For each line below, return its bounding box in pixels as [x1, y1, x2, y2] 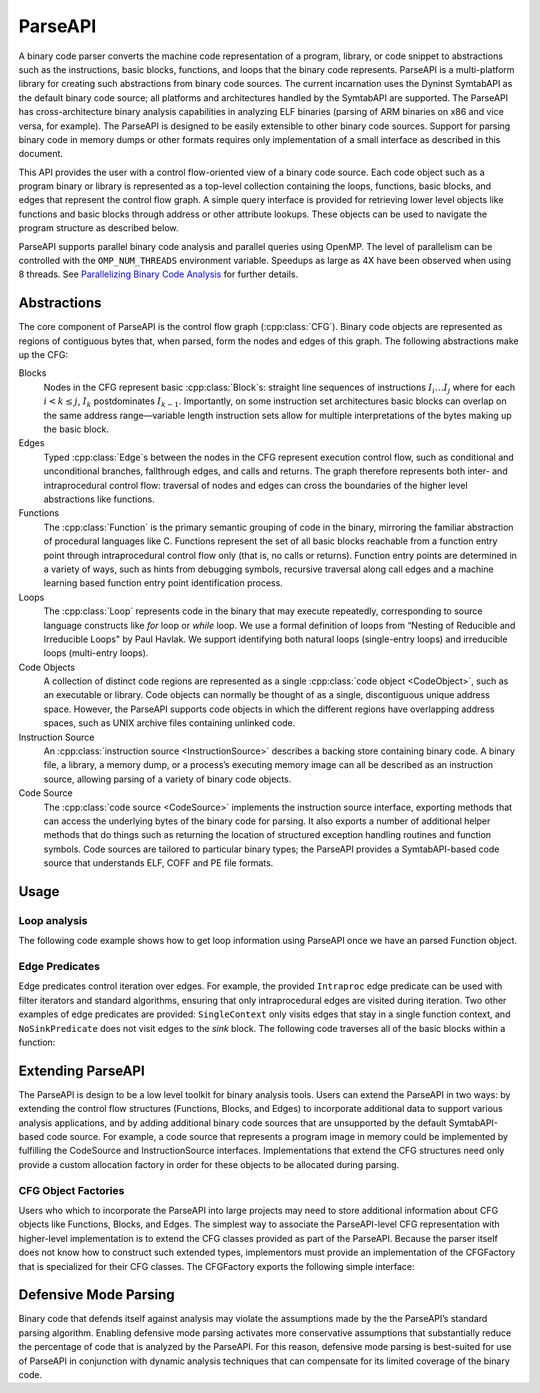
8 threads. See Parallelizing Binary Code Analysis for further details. [18, 268, 299, 280]
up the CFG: [18, 349, 69, 361]
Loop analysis [18, 913, 88, 927]
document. [18, 148, 64, 160]
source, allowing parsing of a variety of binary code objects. [43, 773, 292, 785]
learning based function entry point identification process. [43, 577, 284, 589]
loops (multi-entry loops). [43, 647, 149, 659]
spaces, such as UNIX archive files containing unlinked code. [43, 717, 296, 729]
